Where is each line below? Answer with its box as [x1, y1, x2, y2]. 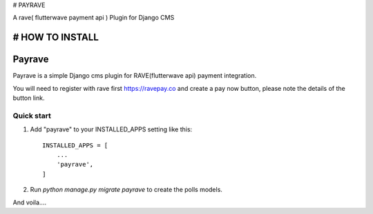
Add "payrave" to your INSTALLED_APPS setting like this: [30, 125, 193, 133]
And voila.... [12, 198, 47, 206]
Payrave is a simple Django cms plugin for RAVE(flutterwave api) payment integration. [12, 72, 257, 80]
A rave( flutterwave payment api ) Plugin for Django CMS [12, 14, 175, 22]
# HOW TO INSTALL [12, 32, 99, 43]
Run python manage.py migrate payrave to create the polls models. [30, 186, 222, 194]
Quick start [12, 111, 52, 120]
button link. [12, 94, 45, 103]
